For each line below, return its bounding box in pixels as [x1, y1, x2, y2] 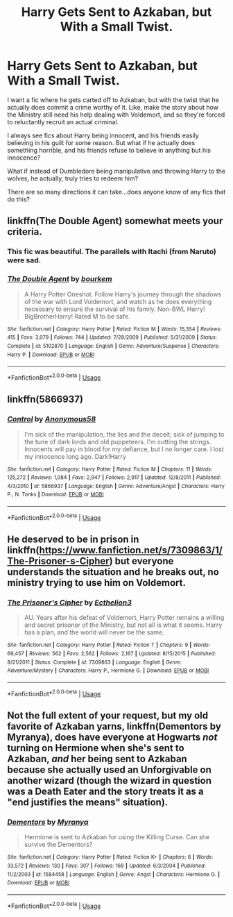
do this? [7, 195, 30, 203]
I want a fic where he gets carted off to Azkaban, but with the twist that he [7, 95, 220, 104]
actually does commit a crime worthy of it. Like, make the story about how [7, 103, 218, 111]
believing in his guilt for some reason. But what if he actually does [7, 138, 196, 146]
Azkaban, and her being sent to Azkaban [7, 753, 187, 765]
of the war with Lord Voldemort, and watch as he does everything [24, 297, 212, 305]
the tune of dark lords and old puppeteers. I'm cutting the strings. [24, 437, 212, 446]
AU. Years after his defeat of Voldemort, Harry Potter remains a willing [24, 614, 225, 622]
